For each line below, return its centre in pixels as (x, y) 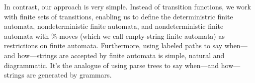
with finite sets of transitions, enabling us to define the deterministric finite (119, 16)
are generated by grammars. (69, 75)
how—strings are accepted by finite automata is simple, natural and (121, 55)
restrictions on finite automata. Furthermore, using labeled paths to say (113, 45)
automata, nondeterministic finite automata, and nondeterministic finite (114, 26)
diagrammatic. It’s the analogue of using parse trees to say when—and (112, 65)
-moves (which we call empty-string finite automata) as (141, 36)
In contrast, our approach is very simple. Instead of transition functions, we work (127, 6)
